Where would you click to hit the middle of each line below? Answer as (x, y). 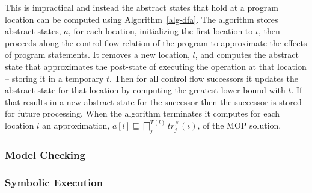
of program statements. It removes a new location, (97, 54)
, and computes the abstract (247, 54)
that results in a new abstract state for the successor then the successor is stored (153, 101)
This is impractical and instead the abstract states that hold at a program (142, 7)
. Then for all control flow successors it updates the (204, 78)
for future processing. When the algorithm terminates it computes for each (142, 113)
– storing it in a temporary (54, 78)
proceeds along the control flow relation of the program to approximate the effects (156, 42)
